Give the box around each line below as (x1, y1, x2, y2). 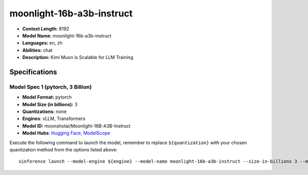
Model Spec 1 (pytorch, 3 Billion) (9, 83, 92, 90)
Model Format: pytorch (22, 94, 72, 100)
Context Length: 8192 (22, 26, 69, 32)
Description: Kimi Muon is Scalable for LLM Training (22, 54, 133, 61)
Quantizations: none (22, 108, 67, 115)
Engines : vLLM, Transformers (22, 115, 86, 122)
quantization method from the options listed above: (9, 147, 118, 152)
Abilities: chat (22, 47, 53, 53)
